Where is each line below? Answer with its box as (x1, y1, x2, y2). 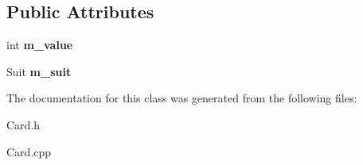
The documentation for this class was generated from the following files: (6, 90, 357, 106)
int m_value (6, 36, 73, 53)
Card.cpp (6, 143, 52, 159)
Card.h (6, 116, 41, 132)
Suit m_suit (6, 63, 72, 79)
